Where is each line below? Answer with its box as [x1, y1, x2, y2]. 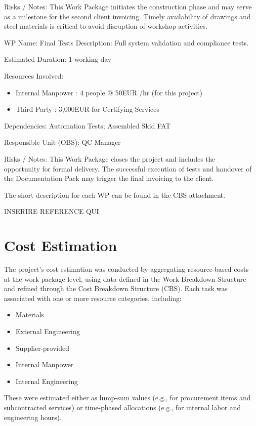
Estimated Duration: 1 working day [4, 54, 112, 64]
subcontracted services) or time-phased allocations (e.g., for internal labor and [4, 402, 241, 412]
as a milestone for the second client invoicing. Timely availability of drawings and [4, 11, 251, 21]
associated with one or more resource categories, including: [4, 293, 182, 303]
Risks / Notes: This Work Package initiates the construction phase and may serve [4, 1, 252, 11]
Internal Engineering [15, 376, 78, 386]
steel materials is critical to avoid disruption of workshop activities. [4, 21, 208, 31]
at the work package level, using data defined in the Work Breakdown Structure [4, 273, 246, 284]
